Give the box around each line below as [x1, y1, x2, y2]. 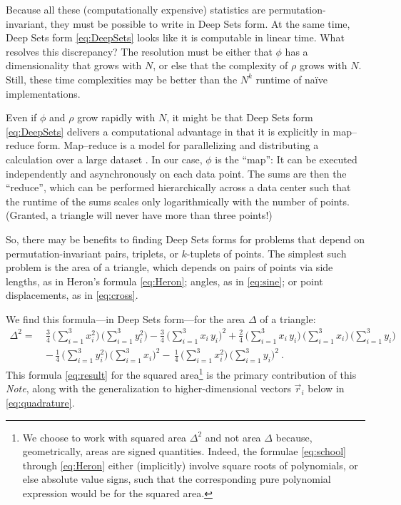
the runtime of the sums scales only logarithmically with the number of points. [6, 193, 350, 208]
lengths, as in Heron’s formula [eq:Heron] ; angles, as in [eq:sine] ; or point [6, 273, 323, 288]
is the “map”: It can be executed [215, 151, 357, 166]
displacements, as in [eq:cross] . [6, 287, 138, 302]
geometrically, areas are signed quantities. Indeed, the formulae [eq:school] [22, 444, 346, 459]
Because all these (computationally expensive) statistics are [6, 2, 265, 16]
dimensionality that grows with [6, 58, 142, 73]
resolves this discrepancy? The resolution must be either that [6, 44, 273, 58]
